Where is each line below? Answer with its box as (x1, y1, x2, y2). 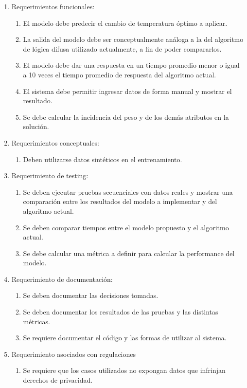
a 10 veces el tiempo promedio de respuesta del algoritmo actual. (23, 69, 216, 79)
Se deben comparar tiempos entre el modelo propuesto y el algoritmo (23, 222, 229, 232)
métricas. (23, 316, 50, 326)
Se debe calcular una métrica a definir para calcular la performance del (23, 248, 235, 258)
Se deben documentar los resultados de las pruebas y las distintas (23, 307, 218, 317)
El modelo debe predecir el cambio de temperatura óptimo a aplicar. (23, 18, 228, 28)
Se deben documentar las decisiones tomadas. (23, 290, 159, 300)
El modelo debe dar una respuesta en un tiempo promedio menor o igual (23, 60, 240, 70)
